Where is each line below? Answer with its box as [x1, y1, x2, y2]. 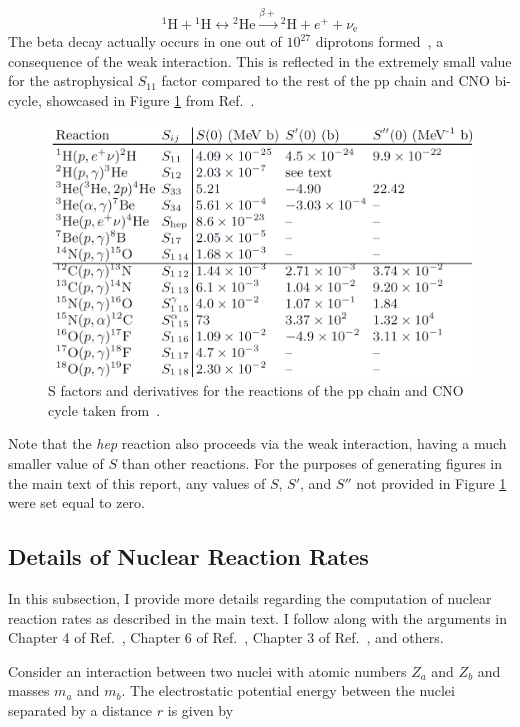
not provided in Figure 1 [356, 472, 507, 493]
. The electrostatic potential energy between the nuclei [121, 680, 455, 701]
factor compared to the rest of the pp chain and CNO [161, 70, 490, 91]
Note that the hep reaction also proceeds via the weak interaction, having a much [8, 433, 507, 454]
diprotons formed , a [315, 31, 444, 52]
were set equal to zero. [8, 492, 146, 513]
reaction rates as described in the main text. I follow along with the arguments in [8, 607, 507, 628]
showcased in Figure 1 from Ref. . [46, 90, 255, 111]
